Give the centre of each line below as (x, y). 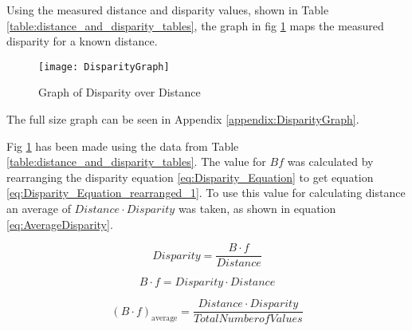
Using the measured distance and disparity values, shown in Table (168, 10)
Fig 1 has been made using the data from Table (123, 146)
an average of (39, 208)
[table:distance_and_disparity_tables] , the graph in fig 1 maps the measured (195, 25)
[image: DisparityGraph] (104, 67)
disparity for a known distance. (82, 41)
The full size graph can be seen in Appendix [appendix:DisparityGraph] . (183, 119)
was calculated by (330, 162)
